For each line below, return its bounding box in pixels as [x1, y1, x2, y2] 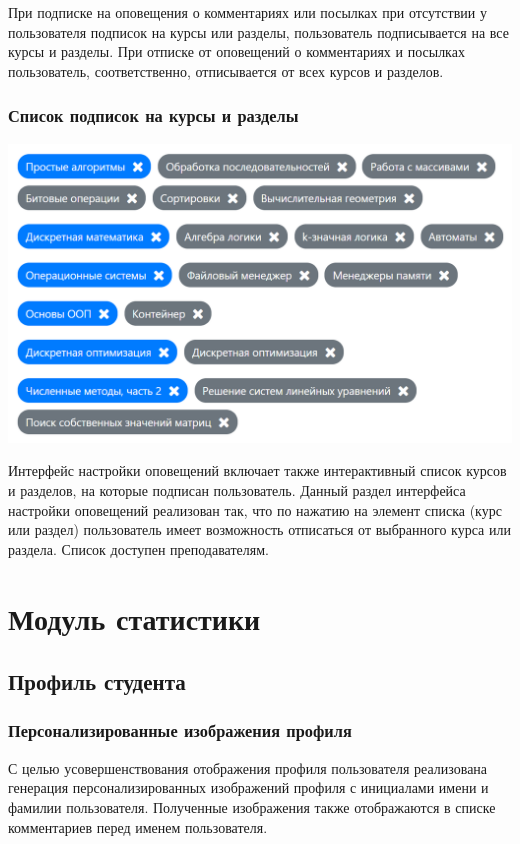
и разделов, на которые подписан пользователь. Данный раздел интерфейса [8, 480, 466, 501]
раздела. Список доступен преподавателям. [8, 538, 269, 559]
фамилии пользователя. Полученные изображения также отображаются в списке [8, 796, 496, 817]
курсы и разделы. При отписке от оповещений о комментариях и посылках [8, 41, 465, 62]
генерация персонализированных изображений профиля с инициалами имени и [8, 777, 489, 798]
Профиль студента [8, 666, 186, 697]
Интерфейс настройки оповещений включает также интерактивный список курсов [8, 460, 507, 481]
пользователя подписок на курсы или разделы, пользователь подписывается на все [8, 21, 509, 42]
